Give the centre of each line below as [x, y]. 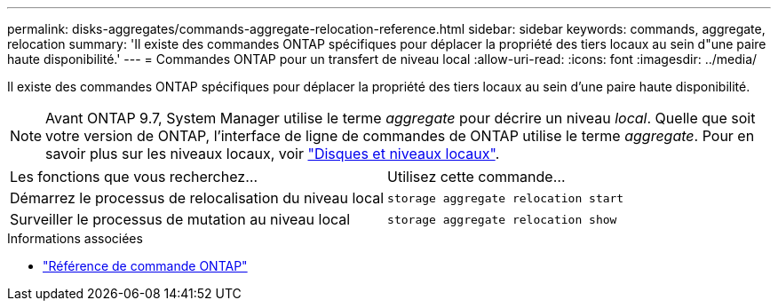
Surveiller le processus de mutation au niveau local [180, 219]
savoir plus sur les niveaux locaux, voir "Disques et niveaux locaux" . [273, 154]
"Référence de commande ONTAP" [145, 266]
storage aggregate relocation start [506, 198]
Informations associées [75, 238]
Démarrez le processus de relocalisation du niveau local [197, 198]
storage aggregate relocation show [502, 219]
